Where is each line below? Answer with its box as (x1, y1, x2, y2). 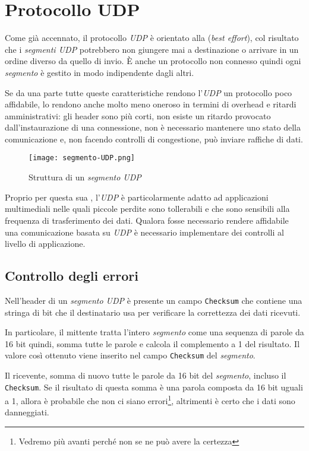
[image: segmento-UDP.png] (29, 154, 135, 163)
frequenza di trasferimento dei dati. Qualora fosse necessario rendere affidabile (5, 214, 289, 226)
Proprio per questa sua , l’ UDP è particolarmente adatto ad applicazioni (5, 190, 269, 203)
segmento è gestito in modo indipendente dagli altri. (5, 66, 194, 78)
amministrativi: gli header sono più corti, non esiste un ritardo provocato (5, 109, 271, 122)
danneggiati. (5, 406, 49, 418)
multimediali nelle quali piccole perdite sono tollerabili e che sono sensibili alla (5, 202, 290, 215)
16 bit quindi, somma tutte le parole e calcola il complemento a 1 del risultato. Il (5, 337, 300, 350)
